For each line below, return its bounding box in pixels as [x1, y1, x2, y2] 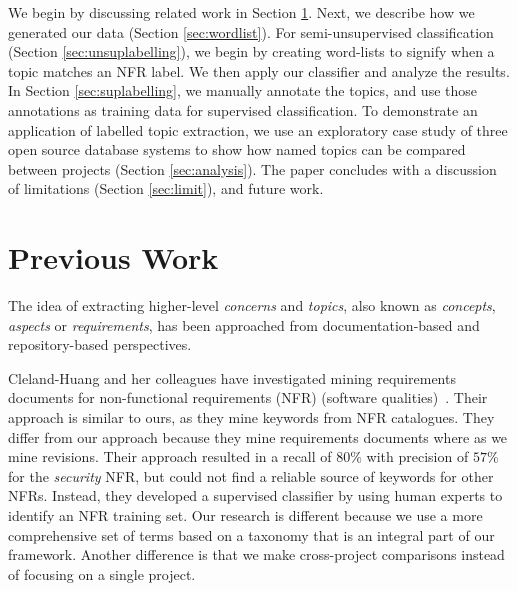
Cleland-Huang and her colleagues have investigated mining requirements [8, 367, 456, 388]
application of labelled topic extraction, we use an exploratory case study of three [8, 119, 508, 140]
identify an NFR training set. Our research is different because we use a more [8, 505, 483, 525]
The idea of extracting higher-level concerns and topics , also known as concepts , [8, 295, 496, 316]
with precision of [366, 446, 469, 467]
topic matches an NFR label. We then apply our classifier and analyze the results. [8, 60, 510, 81]
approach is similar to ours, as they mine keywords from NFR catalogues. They [8, 407, 495, 428]
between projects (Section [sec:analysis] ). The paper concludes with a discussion [8, 158, 497, 179]
